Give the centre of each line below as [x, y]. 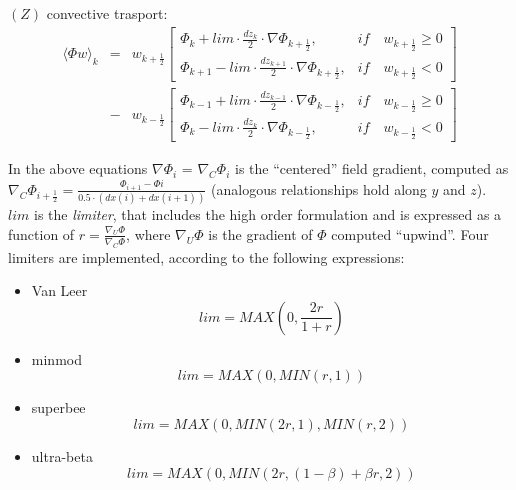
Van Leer [59, 290]
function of [41, 233]
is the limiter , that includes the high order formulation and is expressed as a [267, 214]
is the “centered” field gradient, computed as [372, 168]
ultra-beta [62, 455]
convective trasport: [107, 13]
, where [148, 233]
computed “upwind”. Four [410, 233]
